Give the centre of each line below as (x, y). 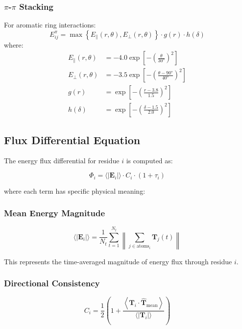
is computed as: (149, 160)
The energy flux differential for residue (62, 160)
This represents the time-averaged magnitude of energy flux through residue (118, 261)
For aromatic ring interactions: (50, 25)
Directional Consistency (52, 283)
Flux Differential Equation (72, 139)
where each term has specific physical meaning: (75, 191)
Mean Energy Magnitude (55, 213)
